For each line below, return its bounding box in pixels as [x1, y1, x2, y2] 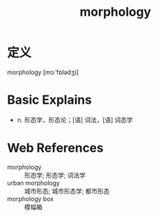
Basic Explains [7, 92, 92, 108]
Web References [7, 140, 104, 156]
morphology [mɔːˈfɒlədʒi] [7, 68, 79, 76]
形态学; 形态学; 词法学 [24, 171, 86, 179]
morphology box [7, 194, 54, 203]
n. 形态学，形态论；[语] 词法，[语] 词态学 [16, 115, 133, 124]
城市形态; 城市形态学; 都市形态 [24, 187, 110, 195]
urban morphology [7, 179, 60, 187]
